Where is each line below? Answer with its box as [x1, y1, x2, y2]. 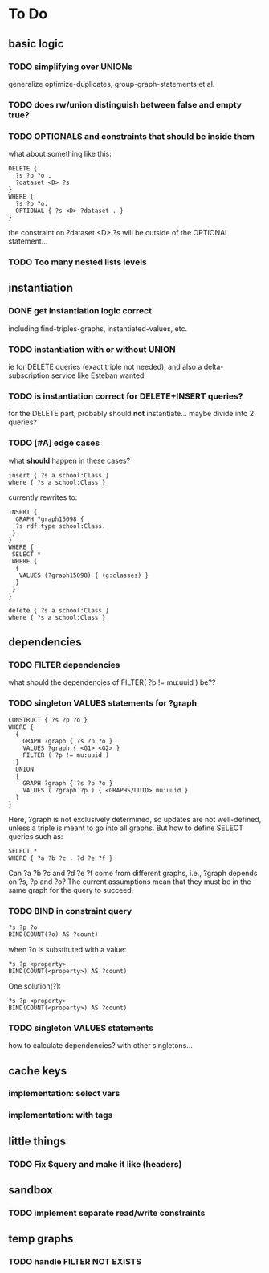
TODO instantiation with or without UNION [8, 343, 177, 354]
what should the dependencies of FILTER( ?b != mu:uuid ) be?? [8, 677, 216, 687]
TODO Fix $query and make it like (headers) [8, 1158, 182, 1169]
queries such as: [8, 831, 63, 841]
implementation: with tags [8, 1110, 113, 1121]
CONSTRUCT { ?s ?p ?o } [8, 716, 88, 724]
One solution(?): [8, 981, 62, 991]
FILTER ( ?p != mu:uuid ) [22, 751, 110, 759]
